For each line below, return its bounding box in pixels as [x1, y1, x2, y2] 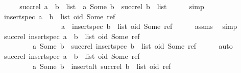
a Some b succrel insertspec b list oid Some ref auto [32, 41, 233, 51]
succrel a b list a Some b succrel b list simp [19, 1, 204, 11]
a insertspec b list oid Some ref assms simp [61, 21, 237, 31]
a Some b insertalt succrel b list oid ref [32, 60, 171, 71]
